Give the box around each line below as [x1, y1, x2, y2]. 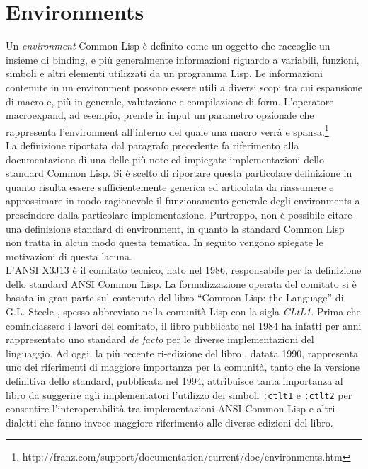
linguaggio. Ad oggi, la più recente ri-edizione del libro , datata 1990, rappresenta [6, 345, 359, 360]
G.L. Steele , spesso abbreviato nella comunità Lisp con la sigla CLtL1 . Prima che [6, 304, 361, 319]
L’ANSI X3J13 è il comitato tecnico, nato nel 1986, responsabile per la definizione [6, 262, 362, 277]
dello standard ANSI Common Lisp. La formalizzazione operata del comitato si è [6, 276, 357, 291]
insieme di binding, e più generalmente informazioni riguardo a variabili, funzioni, [6, 52, 360, 66]
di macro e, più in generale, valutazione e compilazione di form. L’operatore [6, 93, 334, 108]
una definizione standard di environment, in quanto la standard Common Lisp [6, 221, 345, 236]
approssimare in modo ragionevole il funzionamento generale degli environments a [6, 193, 360, 208]
